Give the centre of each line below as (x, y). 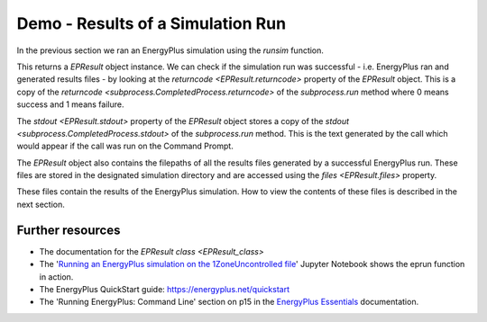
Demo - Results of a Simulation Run (152, 23)
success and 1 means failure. (70, 104)
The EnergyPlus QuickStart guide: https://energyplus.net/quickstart (165, 289)
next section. (41, 204)
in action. (56, 277)
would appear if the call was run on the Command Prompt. (125, 146)
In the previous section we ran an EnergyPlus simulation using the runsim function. (170, 50)
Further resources (69, 230)
